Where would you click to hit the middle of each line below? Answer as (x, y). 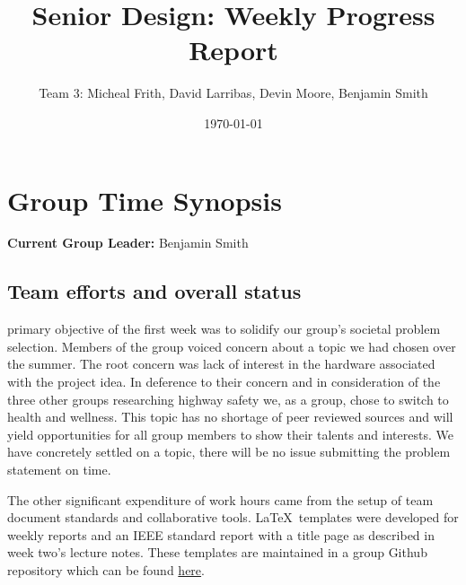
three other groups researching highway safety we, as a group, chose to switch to (228, 399)
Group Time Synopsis (145, 200)
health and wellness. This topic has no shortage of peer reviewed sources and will (230, 417)
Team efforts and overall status (154, 291)
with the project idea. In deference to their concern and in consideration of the (224, 382)
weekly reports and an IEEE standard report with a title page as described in (221, 534)
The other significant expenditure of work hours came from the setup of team (220, 499)
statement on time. (59, 469)
